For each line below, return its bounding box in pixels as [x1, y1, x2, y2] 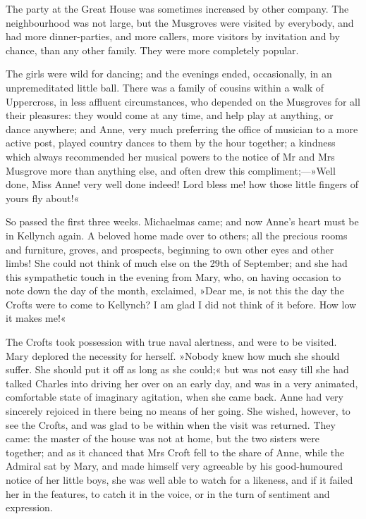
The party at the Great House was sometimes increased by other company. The [6, 1, 349, 15]
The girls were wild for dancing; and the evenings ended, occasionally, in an [6, 66, 332, 81]
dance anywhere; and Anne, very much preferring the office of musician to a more [6, 121, 358, 136]
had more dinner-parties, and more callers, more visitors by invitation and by [6, 29, 340, 44]
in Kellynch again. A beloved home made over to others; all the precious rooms [6, 227, 348, 242]
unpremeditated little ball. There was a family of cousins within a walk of [6, 80, 324, 94]
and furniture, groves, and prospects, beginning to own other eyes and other [6, 242, 334, 256]
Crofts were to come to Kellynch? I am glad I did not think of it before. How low [6, 296, 357, 311]
